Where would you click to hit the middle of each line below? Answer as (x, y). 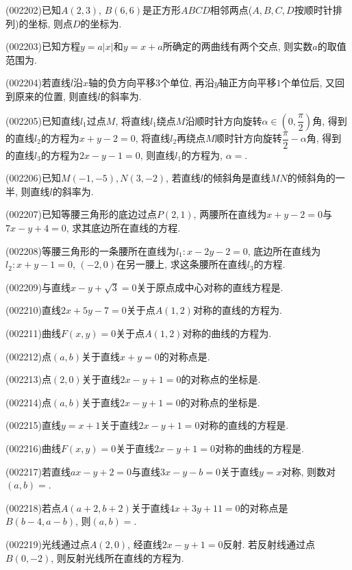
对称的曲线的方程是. (259, 448)
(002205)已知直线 (43, 120)
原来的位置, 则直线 (56, 96)
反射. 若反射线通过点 (269, 544)
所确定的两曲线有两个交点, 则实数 (238, 46)
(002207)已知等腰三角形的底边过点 (81, 214)
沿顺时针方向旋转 (224, 120)
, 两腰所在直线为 (230, 214)
